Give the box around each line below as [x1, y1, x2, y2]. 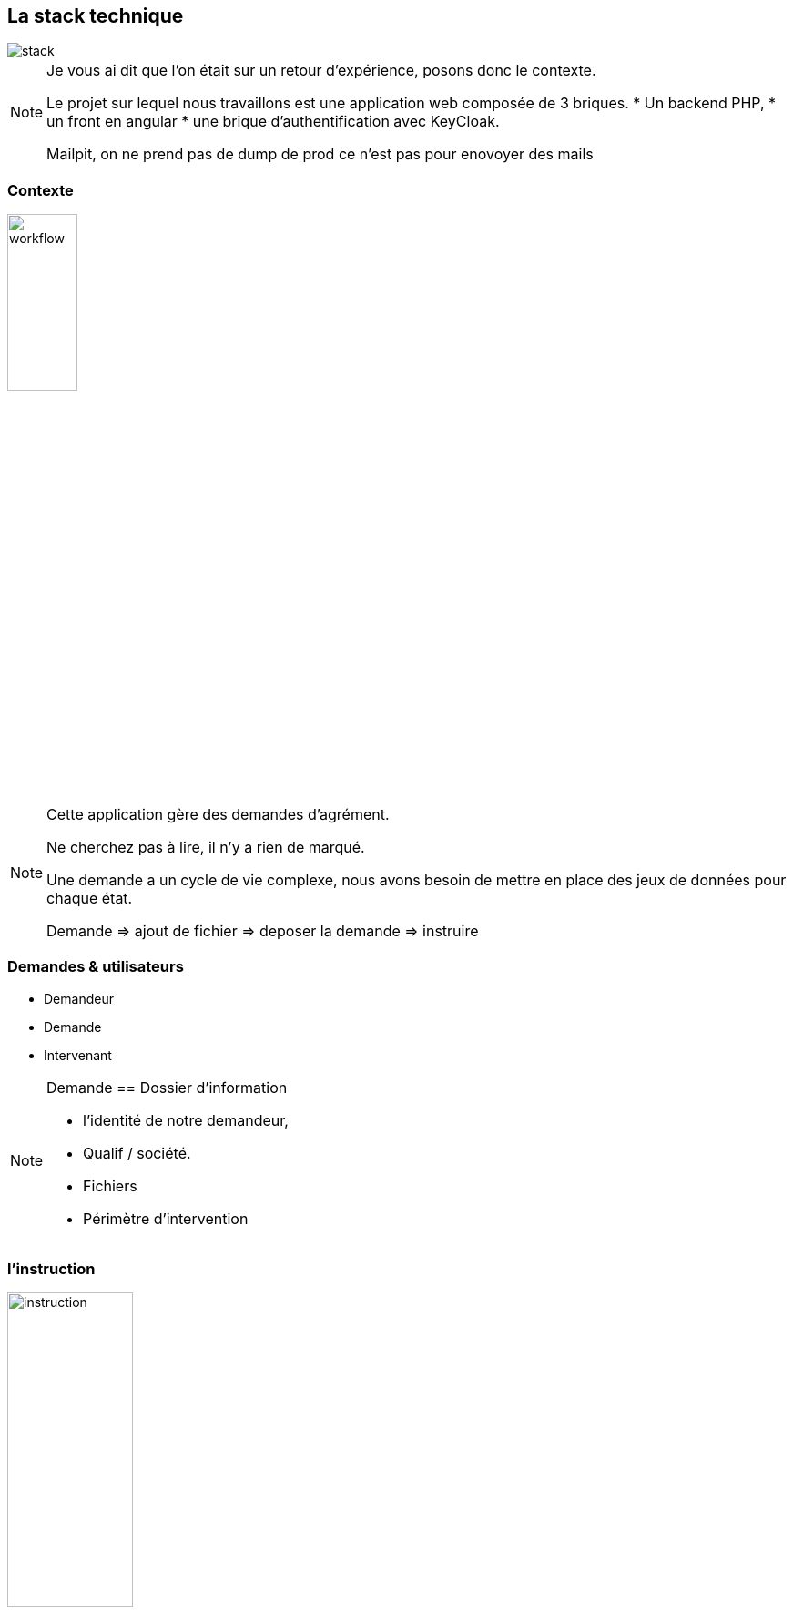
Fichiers [83, 1176, 137, 1195]
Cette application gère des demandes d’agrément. [46, 804, 390, 823]
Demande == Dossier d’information [46, 1078, 288, 1097]
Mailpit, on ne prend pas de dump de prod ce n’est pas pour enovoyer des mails [46, 145, 594, 164]
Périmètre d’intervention [83, 1209, 249, 1228]
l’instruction [7, 1259, 96, 1278]
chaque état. [46, 888, 133, 907]
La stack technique [7, 5, 184, 27]
